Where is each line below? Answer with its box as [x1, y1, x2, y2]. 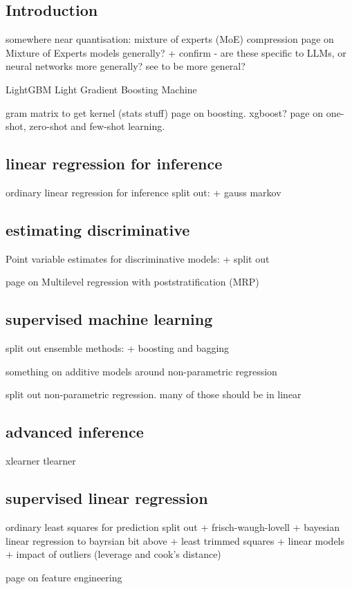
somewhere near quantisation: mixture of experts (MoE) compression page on [6, 32, 334, 46]
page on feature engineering [6, 570, 122, 584]
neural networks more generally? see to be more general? [6, 59, 246, 73]
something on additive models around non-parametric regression [6, 364, 277, 378]
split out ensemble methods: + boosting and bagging [6, 341, 230, 355]
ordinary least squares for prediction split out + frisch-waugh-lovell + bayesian [6, 519, 340, 534]
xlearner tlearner [6, 454, 76, 468]
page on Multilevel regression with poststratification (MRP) [6, 274, 259, 289]
